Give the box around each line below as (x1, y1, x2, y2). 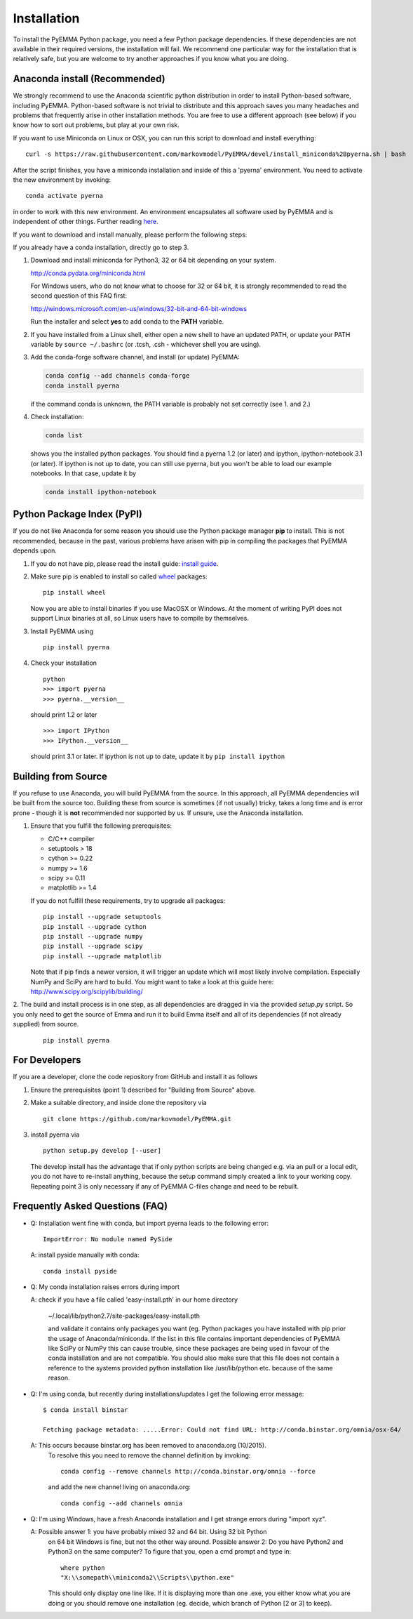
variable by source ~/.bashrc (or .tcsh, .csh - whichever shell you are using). (30, 341, 262, 349)
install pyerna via (30, 1130, 80, 1139)
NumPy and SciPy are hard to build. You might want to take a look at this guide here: (30, 977, 274, 986)
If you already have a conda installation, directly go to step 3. (13, 243, 189, 251)
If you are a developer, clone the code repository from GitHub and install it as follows (13, 1073, 258, 1081)
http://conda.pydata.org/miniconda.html (30, 269, 147, 277)
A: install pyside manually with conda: (30, 1250, 140, 1260)
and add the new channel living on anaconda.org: (48, 1483, 191, 1491)
